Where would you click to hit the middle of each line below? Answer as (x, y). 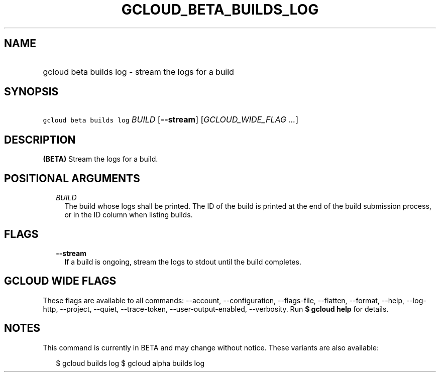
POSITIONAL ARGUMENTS (72, 178)
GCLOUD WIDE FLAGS (60, 281)
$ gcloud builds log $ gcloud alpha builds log (130, 363)
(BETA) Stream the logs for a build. (100, 159)
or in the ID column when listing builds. (129, 215)
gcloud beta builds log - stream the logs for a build (138, 72)
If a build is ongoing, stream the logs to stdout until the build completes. (183, 262)
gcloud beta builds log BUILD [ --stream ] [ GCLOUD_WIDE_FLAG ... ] (171, 120)
